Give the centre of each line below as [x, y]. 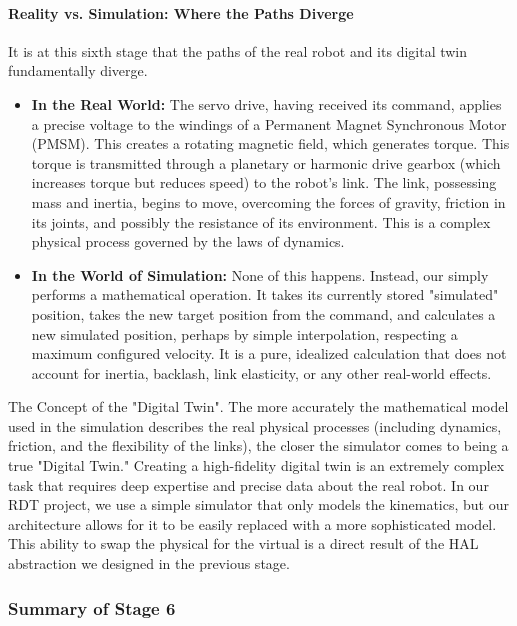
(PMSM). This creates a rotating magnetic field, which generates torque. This [270, 143]
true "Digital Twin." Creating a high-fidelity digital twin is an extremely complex [256, 465]
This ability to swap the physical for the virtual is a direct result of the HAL [243, 543]
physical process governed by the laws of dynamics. [188, 241]
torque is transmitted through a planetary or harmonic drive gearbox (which [266, 162]
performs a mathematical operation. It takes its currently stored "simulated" [265, 294]
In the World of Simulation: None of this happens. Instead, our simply [260, 274]
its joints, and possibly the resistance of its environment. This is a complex [261, 221]
